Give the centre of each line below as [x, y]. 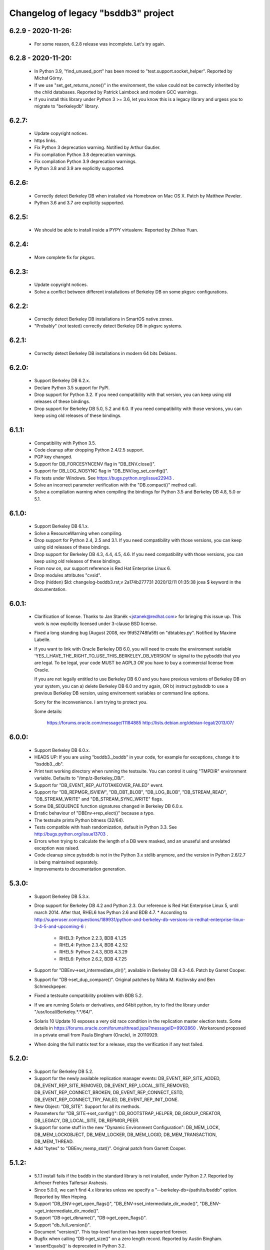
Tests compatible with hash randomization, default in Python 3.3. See [105, 827]
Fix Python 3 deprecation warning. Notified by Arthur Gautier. [97, 147]
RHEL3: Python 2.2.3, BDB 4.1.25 [93, 938]
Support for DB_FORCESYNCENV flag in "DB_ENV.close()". [95, 464]
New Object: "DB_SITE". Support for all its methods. [87, 1106]
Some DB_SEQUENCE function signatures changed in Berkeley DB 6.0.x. [109, 806]
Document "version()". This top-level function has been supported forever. [111, 1231]
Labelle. [42, 639]
